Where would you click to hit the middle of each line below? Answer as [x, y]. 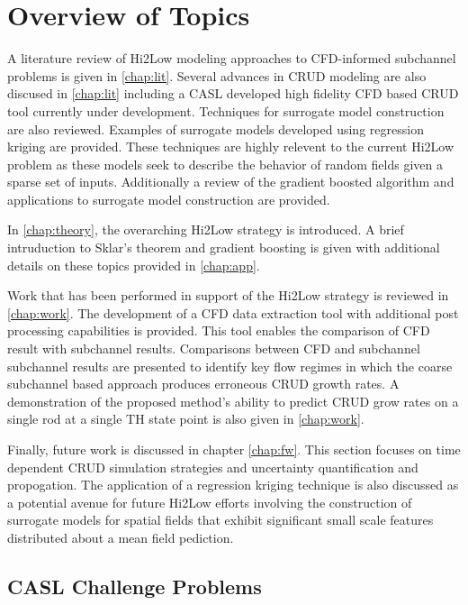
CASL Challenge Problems [135, 586]
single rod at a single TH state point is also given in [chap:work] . [186, 419]
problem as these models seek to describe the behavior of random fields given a [225, 164]
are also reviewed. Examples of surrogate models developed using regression [216, 128]
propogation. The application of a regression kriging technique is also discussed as [233, 485]
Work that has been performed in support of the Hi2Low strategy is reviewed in [228, 295]
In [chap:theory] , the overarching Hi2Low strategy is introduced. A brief [206, 229]
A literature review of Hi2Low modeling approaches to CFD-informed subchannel [232, 58]
